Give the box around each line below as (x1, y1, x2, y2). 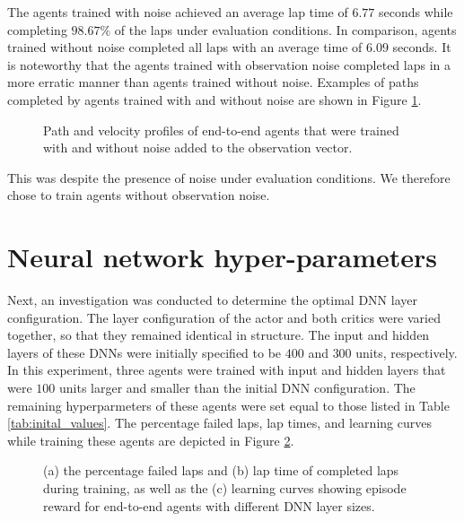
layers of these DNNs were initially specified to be (7, 343, 282, 361)
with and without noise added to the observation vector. (43, 138, 353, 157)
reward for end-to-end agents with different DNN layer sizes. (43, 496, 375, 515)
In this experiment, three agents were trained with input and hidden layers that (7, 360, 446, 379)
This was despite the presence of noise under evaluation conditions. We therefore (7, 168, 451, 187)
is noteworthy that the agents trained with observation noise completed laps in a (7, 55, 451, 74)
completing (7, 20, 67, 39)
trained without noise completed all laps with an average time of (7, 38, 363, 56)
